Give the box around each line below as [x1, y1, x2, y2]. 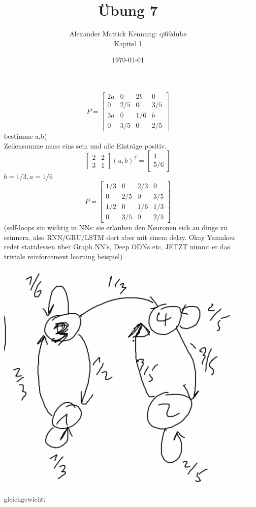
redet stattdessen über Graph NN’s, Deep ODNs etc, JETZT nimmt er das [4, 241, 230, 252]
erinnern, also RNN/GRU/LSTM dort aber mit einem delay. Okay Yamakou [4, 232, 235, 242]
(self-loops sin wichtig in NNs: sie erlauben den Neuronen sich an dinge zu [4, 222, 227, 232]
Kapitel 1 [114, 38, 142, 48]
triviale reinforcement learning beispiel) [4, 251, 123, 261]
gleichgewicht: [4, 494, 46, 504]
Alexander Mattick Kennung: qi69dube [69, 29, 187, 39]
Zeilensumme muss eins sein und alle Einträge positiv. [4, 140, 167, 150]
